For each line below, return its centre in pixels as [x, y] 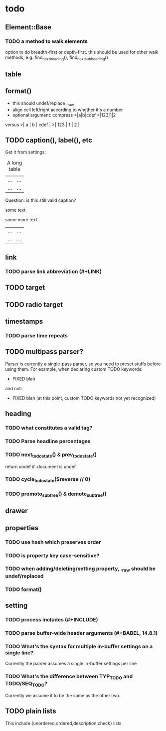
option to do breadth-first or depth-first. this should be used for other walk [82, 52]
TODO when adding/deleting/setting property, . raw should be [81, 569]
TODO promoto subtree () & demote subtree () [56, 494]
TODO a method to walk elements [47, 41]
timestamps [24, 321]
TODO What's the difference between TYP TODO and [69, 677]
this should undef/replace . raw [43, 104]
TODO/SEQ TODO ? [26, 684]
